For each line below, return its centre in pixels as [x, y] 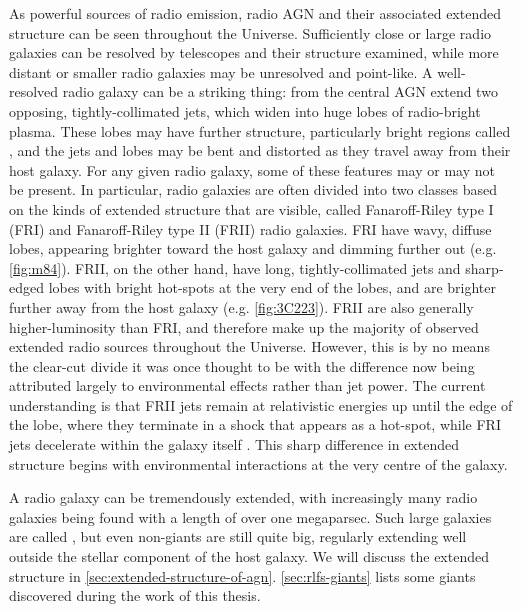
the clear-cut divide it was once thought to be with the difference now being [242, 365]
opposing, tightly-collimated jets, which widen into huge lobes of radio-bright [245, 110]
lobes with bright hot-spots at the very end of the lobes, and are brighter [272, 287]
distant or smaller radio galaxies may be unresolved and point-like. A [221, 71]
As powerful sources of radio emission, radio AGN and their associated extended [255, 13]
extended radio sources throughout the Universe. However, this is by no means [249, 346]
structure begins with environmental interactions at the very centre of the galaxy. [258, 463]
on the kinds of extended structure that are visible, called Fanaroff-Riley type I [251, 208]
